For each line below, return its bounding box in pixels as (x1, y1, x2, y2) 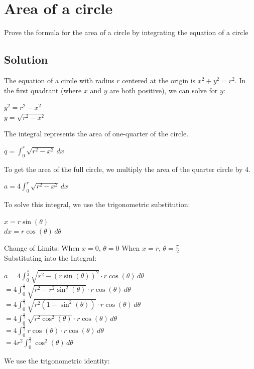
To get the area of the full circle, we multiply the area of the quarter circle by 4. (4, 163, 250, 174)
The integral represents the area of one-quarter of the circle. (4, 128, 189, 139)
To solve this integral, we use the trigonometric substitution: (4, 199, 190, 210)
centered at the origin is (122, 75, 196, 85)
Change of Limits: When (4, 242, 80, 253)
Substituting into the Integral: (4, 252, 97, 263)
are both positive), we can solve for (109, 85, 218, 95)
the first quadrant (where (4, 85, 82, 95)
